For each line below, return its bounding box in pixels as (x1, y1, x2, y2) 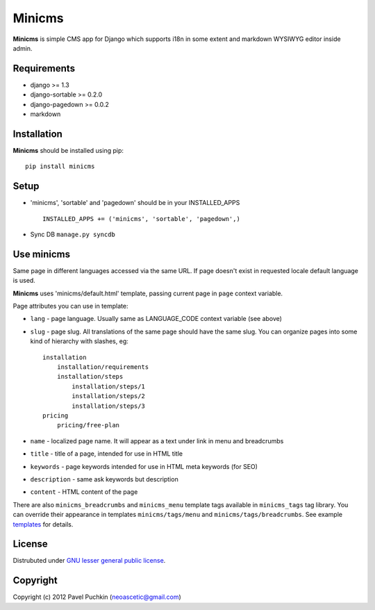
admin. (12, 44, 33, 52)
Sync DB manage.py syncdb (30, 230, 116, 238)
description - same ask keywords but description (30, 475, 178, 483)
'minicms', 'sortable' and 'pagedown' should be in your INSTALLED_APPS (30, 199, 240, 207)
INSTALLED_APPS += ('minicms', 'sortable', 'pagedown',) (42, 215, 241, 222)
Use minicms (12, 248, 71, 260)
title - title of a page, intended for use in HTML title (30, 450, 183, 458)
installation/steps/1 (72, 382, 146, 390)
